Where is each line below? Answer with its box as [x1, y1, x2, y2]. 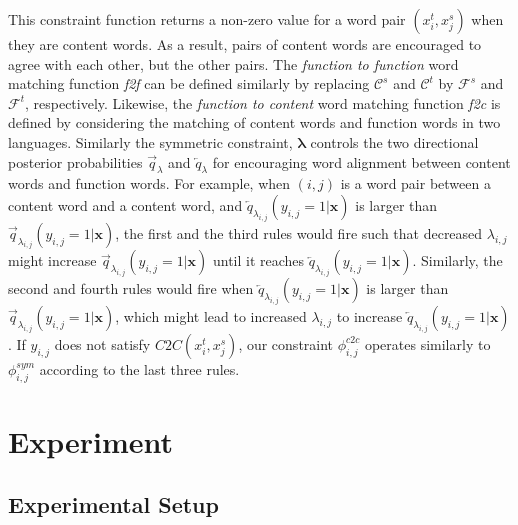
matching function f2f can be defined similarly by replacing [8, 73, 370, 94]
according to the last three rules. [39, 358, 240, 379]
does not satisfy [54, 333, 151, 354]
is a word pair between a [340, 173, 491, 194]
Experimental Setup [8, 489, 219, 520]
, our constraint [238, 333, 334, 354]
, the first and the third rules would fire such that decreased [115, 222, 483, 243]
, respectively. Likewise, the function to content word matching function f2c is [24, 92, 501, 113]
